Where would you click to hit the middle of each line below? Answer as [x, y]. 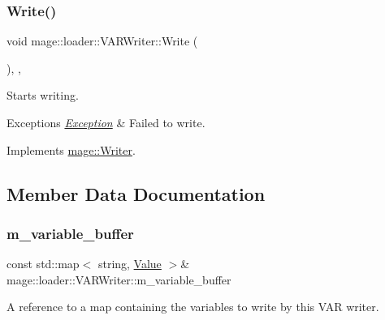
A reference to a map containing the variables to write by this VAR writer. [193, 307]
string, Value [130, 264]
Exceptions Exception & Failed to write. [106, 122]
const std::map [43, 264]
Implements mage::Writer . [71, 149]
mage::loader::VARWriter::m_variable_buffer [119, 279]
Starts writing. [43, 95]
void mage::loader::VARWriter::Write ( [102, 41]
